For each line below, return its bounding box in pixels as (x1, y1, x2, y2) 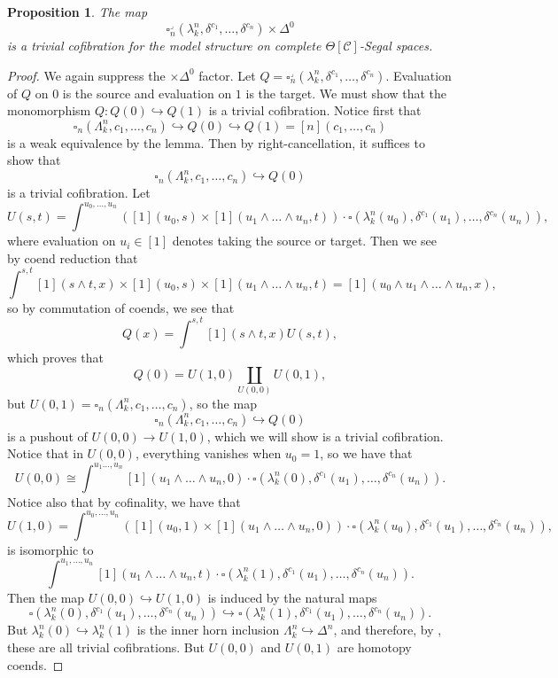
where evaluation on (7, 231, 116, 250)
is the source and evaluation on (62, 83, 232, 102)
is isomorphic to (7, 540, 94, 558)
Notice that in (7, 444, 83, 463)
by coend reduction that (7, 248, 138, 267)
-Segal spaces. (359, 36, 433, 55)
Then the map (7, 588, 85, 606)
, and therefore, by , (333, 620, 442, 639)
